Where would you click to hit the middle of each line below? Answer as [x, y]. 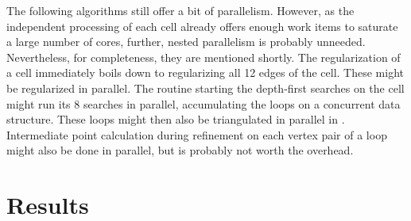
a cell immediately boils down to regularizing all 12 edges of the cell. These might [205, 72]
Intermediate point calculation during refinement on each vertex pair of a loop [197, 134]
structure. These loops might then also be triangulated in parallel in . [176, 119]
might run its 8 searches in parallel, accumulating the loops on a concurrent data [204, 103]
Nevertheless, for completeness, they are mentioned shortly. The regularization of [204, 57]
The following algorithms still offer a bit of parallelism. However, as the [180, 10]
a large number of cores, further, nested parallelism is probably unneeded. [186, 42]
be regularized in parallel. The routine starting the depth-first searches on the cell [205, 88]
